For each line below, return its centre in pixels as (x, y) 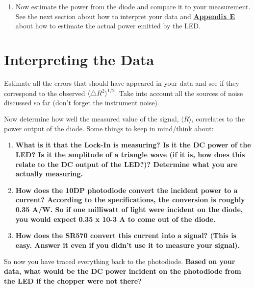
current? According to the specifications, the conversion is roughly (130, 200)
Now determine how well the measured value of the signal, (91, 119)
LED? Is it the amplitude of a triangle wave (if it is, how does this (130, 154)
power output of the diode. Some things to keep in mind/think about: (109, 128)
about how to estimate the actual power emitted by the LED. (108, 26)
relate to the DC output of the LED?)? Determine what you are (127, 164)
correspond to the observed (45, 93)
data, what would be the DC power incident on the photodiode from (123, 271)
